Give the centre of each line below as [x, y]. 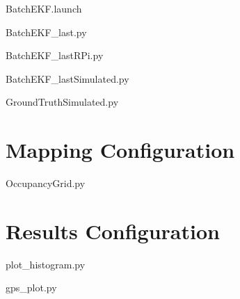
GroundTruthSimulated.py [62, 102]
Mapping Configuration [120, 150]
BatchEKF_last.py [46, 32]
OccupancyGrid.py [46, 183]
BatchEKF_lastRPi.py [55, 55]
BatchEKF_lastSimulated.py [67, 78]
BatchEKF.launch [44, 8]
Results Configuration [113, 231]
